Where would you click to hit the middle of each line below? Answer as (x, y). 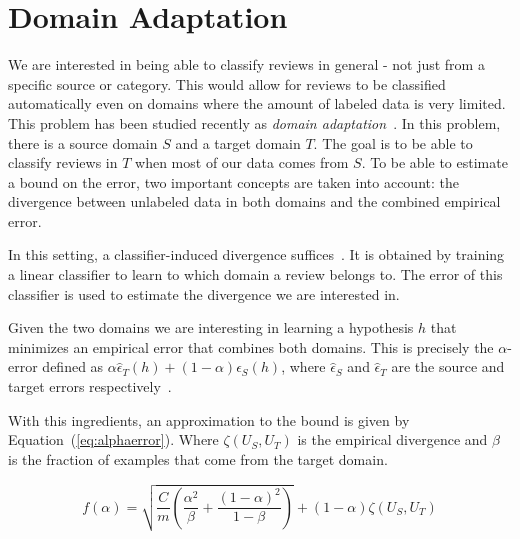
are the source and (448, 366)
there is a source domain (83, 142)
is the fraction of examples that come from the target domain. (198, 458)
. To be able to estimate (434, 162)
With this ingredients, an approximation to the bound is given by (209, 419)
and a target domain (238, 142)
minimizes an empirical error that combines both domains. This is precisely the (251, 346)
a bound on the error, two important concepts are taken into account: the (233, 181)
